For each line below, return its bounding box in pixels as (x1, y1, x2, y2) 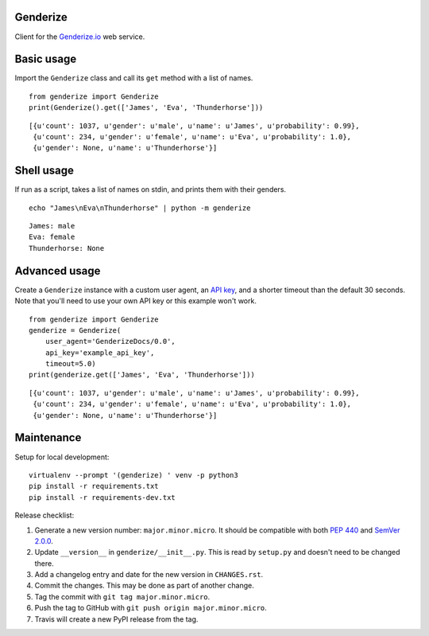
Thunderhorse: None (29, 244, 105, 252)
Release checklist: (14, 510, 75, 521)
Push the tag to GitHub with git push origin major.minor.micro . (34, 603, 268, 613)
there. (34, 558, 55, 568)
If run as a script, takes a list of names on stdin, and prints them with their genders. (14, 185, 286, 194)
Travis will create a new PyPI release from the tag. (34, 614, 199, 624)
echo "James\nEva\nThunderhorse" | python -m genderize (29, 203, 251, 213)
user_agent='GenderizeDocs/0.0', (44, 337, 176, 346)
